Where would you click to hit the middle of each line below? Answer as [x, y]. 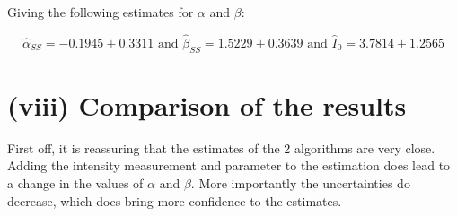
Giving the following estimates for [101, 12]
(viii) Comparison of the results [207, 104]
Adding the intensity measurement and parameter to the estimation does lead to [229, 165]
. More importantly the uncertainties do [300, 182]
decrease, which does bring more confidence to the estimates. [175, 200]
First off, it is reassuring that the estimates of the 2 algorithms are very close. [221, 147]
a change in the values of [75, 182]
